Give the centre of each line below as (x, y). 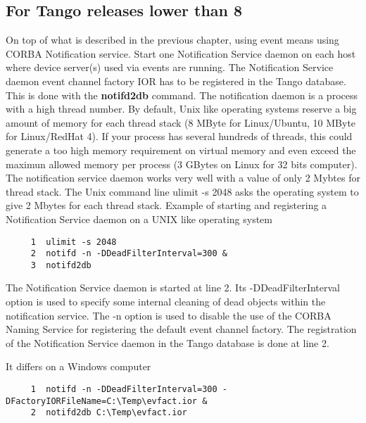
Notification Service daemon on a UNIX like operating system (139, 219)
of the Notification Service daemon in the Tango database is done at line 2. (168, 342)
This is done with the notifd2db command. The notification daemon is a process (182, 95)
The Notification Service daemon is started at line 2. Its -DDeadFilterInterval (173, 288)
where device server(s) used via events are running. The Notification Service (170, 67)
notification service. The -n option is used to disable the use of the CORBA (169, 315)
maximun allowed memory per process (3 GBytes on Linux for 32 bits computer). (182, 164)
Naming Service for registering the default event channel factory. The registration (181, 329)
